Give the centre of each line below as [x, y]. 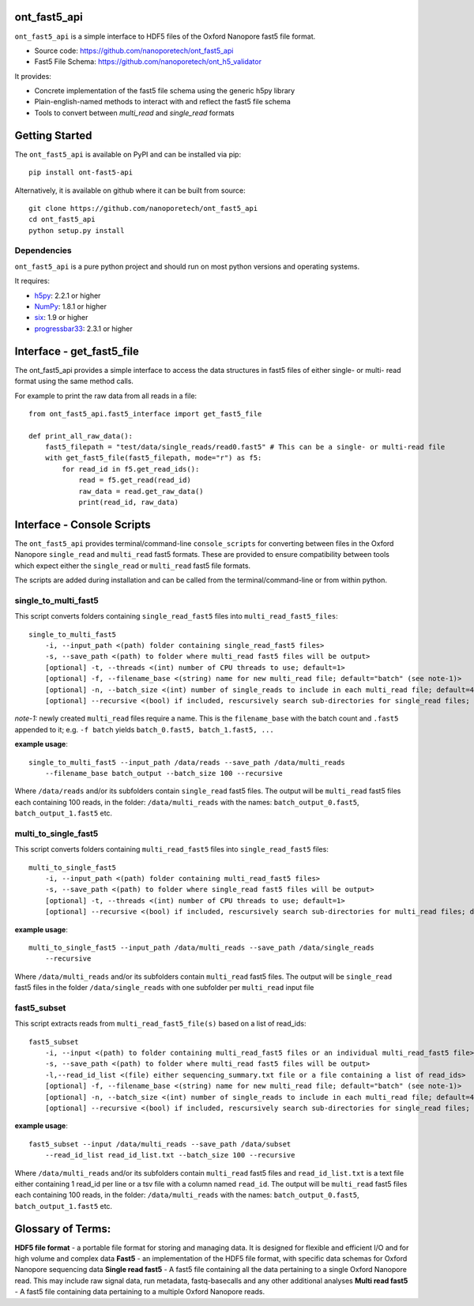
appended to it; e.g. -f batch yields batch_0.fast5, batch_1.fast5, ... [144, 729]
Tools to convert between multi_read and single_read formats [134, 113]
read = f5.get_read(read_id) [135, 480]
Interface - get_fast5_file [77, 351]
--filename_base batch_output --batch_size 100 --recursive [164, 773]
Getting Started [53, 135]
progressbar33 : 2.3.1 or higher [84, 329]
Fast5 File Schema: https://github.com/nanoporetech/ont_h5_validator [148, 62]
